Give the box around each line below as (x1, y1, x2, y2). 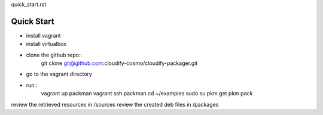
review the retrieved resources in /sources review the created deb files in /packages (11, 101, 219, 108)
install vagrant (26, 32, 61, 39)
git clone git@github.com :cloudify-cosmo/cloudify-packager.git (41, 60, 198, 67)
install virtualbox (26, 41, 67, 48)
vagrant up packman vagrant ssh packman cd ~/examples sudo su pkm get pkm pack (41, 90, 253, 97)
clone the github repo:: (26, 51, 82, 58)
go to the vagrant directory (26, 70, 93, 77)
